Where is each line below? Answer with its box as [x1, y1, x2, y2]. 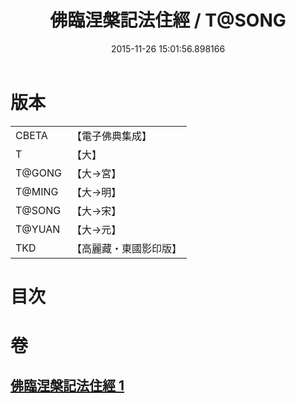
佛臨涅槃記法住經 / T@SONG [49, 9, 287, 32]
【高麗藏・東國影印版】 [71, 241, 182, 255]
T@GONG [15, 166, 62, 180]
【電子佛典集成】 [71, 129, 152, 143]
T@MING [15, 184, 59, 198]
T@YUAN [15, 222, 61, 236]
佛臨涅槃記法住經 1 [10, 377, 125, 395]
